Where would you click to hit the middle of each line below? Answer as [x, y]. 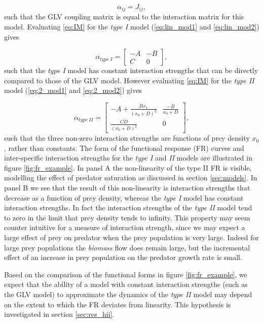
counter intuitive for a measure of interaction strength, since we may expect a [125, 227]
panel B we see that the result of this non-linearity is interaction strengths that [127, 188]
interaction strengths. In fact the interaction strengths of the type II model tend [128, 207]
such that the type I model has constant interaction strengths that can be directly [131, 70]
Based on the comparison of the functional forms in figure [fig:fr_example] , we [126, 274]
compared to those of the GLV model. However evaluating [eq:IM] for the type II [129, 80]
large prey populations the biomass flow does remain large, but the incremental [127, 247]
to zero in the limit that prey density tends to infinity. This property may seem [127, 217]
